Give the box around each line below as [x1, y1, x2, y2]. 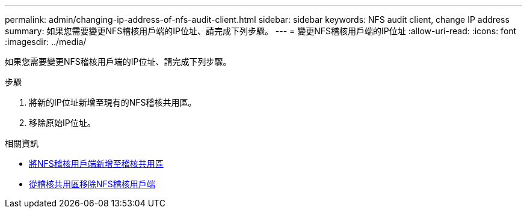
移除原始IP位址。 [29, 118, 96, 128]
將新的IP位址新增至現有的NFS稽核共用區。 [29, 97, 197, 107]
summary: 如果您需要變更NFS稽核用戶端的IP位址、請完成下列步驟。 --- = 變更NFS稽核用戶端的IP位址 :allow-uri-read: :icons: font [5, 26, 517, 36]
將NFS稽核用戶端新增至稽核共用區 [29, 158, 164, 169]
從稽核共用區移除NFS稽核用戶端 [29, 179, 155, 189]
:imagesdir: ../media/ [5, 37, 87, 47]
